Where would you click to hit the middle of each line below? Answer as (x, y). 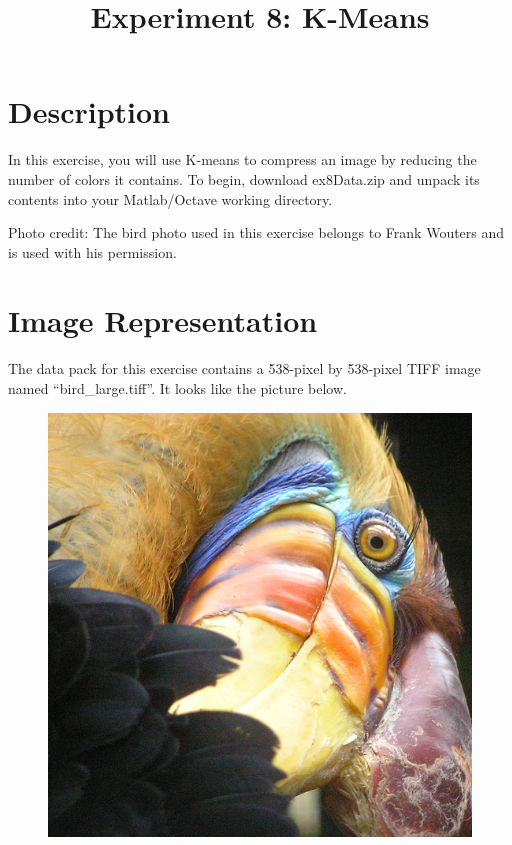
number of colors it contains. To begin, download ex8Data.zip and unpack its (244, 178)
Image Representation (163, 320)
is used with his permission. (92, 251)
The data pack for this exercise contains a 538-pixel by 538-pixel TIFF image (244, 368)
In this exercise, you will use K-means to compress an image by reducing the (242, 159)
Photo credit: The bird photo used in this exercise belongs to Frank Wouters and (256, 232)
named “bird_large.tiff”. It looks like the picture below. (177, 388)
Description (89, 111)
